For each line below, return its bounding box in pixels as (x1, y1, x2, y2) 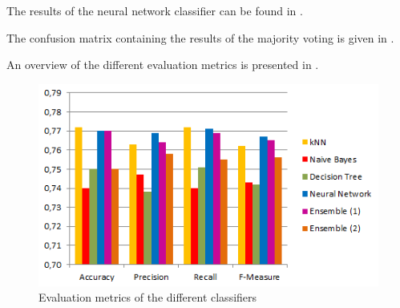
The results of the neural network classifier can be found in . (6, 2, 303, 18)
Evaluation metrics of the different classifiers (38, 289, 257, 306)
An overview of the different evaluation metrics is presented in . (6, 56, 319, 73)
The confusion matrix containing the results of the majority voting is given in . (6, 29, 394, 46)
